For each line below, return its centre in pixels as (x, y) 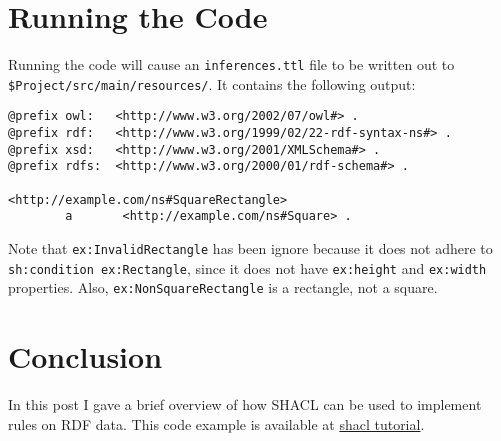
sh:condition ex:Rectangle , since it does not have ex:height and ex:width (247, 267)
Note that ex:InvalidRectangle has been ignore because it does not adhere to (250, 248)
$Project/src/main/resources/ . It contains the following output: (212, 83)
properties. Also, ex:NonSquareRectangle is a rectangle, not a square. (223, 287)
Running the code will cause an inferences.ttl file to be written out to (231, 64)
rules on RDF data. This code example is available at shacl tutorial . (216, 423)
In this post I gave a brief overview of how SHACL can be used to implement (245, 404)
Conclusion (85, 356)
